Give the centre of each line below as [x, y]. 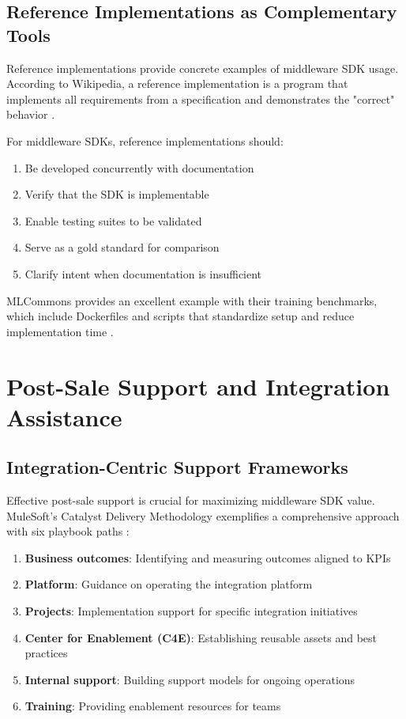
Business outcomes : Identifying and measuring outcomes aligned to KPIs [208, 557]
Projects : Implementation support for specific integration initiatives [191, 611]
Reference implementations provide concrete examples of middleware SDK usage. [203, 68]
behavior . [31, 114]
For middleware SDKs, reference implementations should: [145, 140]
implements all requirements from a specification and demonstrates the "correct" [201, 98]
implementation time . [60, 331]
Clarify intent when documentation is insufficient [143, 273]
